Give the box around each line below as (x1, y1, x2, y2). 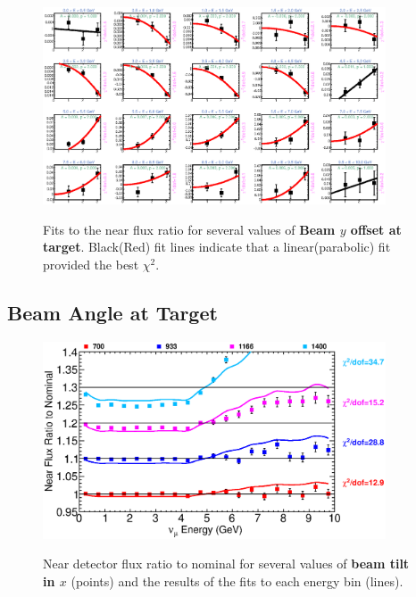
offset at (350, 220, 402, 238)
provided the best (43, 254, 139, 273)
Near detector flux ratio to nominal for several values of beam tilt (43, 554, 410, 573)
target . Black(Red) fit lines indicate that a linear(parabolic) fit (43, 237, 391, 256)
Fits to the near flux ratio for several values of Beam (43, 220, 336, 238)
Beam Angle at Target (7, 298, 218, 326)
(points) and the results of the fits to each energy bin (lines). (71, 571, 404, 590)
